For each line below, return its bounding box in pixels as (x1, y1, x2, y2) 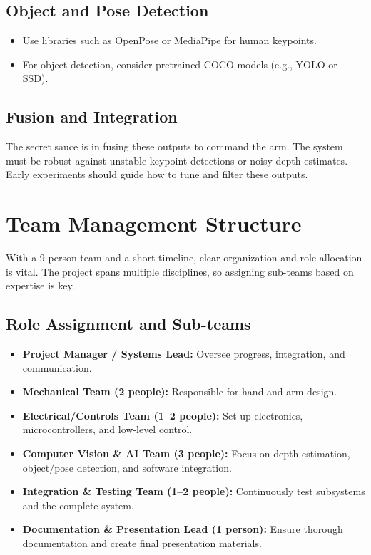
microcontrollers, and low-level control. (22, 422, 193, 437)
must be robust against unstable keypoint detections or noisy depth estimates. (6, 152, 348, 167)
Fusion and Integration (6, 105, 178, 128)
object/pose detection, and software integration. (22, 460, 232, 474)
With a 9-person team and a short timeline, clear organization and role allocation (6, 250, 362, 265)
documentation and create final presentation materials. (22, 536, 262, 551)
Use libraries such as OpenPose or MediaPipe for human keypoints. (22, 33, 317, 48)
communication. (22, 360, 92, 375)
